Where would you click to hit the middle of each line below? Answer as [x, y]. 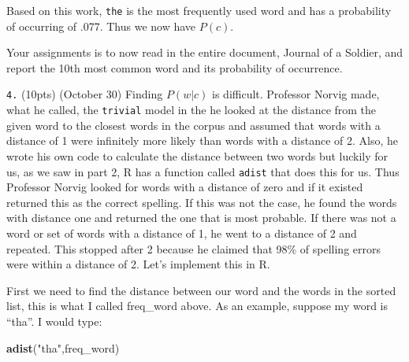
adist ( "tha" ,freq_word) [63, 347]
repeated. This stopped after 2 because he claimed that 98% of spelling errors [194, 248]
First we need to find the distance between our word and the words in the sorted [201, 290]
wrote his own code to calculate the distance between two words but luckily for [197, 155]
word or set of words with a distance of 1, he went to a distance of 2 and [182, 233]
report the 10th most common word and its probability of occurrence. [175, 67]
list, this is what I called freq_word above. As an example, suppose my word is [197, 306]
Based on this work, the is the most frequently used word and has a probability [199, 10]
